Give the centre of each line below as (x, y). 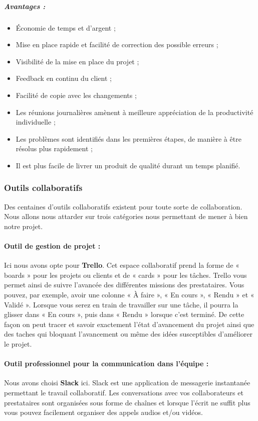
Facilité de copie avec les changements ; (76, 95)
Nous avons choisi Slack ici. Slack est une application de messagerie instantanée (127, 383)
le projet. (18, 344)
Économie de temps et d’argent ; (66, 27)
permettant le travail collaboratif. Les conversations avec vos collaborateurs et (124, 393)
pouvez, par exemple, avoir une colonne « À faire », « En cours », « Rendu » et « (129, 295)
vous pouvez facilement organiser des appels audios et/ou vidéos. (103, 412)
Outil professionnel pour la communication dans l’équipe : (106, 363)
